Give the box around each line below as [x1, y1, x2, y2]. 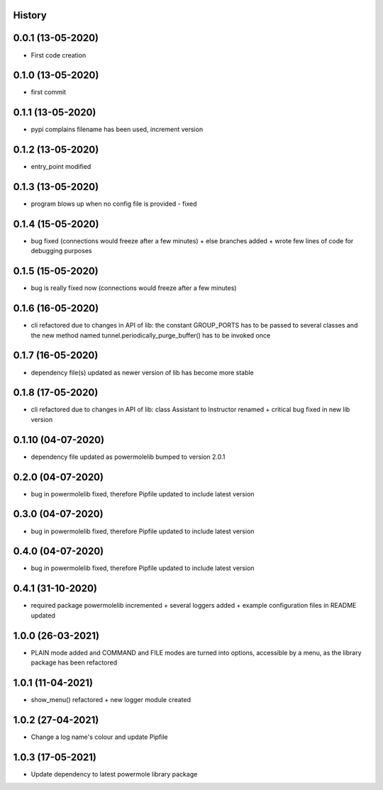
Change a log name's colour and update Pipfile [30, 733, 168, 741]
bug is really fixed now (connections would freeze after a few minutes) [30, 284, 237, 292]
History [13, 9, 48, 21]
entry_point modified [30, 162, 91, 171]
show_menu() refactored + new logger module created [30, 695, 191, 703]
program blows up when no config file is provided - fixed [30, 199, 198, 208]
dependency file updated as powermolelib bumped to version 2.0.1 [30, 452, 226, 461]
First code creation [30, 50, 87, 60]
